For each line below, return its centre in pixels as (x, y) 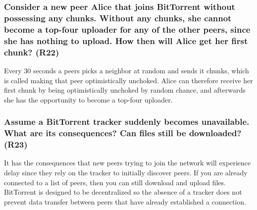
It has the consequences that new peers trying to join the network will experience (128, 163)
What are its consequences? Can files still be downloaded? (123, 133)
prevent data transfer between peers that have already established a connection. (125, 201)
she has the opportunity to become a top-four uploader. (88, 99)
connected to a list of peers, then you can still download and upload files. (115, 182)
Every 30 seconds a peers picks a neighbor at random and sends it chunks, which (127, 70)
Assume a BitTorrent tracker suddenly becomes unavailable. (127, 122)
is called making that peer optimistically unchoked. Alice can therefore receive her (128, 80)
